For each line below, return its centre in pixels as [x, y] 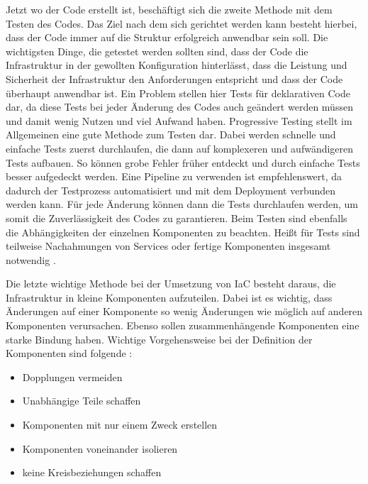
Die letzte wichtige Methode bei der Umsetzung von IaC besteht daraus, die [171, 284]
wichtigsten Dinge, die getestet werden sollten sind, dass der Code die [157, 51]
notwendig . [31, 259]
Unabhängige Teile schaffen [82, 401]
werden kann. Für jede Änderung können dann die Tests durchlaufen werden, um [182, 204]
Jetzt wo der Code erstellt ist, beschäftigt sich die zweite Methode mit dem [169, 9]
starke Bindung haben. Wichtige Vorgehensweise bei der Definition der [159, 339]
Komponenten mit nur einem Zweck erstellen [120, 425]
